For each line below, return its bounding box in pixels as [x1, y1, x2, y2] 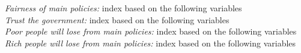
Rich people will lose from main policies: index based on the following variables [5, 36, 296, 49]
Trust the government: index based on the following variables [5, 13, 230, 26]
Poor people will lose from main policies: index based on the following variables [5, 25, 297, 38]
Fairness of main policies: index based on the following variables [5, 2, 242, 14]
